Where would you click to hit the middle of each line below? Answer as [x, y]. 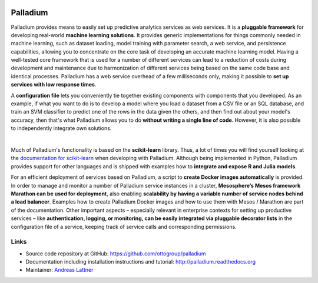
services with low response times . [54, 85]
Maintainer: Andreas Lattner [59, 270]
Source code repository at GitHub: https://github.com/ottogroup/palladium [116, 254]
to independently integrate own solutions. [61, 128]
